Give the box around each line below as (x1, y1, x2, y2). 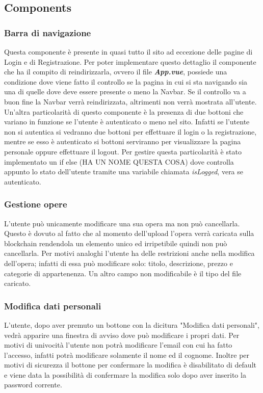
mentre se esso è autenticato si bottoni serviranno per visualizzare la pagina (4, 136, 241, 147)
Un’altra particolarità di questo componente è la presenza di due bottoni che (4, 106, 244, 117)
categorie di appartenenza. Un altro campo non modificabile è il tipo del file (4, 268, 242, 278)
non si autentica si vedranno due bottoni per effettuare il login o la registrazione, (4, 126, 257, 137)
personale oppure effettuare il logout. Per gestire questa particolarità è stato (4, 146, 242, 156)
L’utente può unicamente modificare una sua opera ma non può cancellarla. (4, 218, 240, 228)
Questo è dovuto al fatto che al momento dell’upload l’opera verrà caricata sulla (4, 228, 254, 239)
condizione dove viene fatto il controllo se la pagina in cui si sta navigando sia (4, 76, 248, 87)
